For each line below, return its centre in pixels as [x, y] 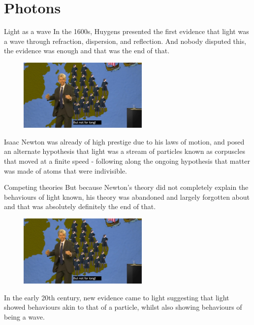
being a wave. [24, 317]
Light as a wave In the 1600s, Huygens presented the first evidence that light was [127, 31]
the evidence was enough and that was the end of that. [87, 51]
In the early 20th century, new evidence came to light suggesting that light [117, 297]
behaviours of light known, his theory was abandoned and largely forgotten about [127, 197]
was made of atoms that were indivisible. [65, 170]
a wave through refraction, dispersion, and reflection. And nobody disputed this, [125, 41]
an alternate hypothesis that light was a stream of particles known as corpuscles [125, 151]
